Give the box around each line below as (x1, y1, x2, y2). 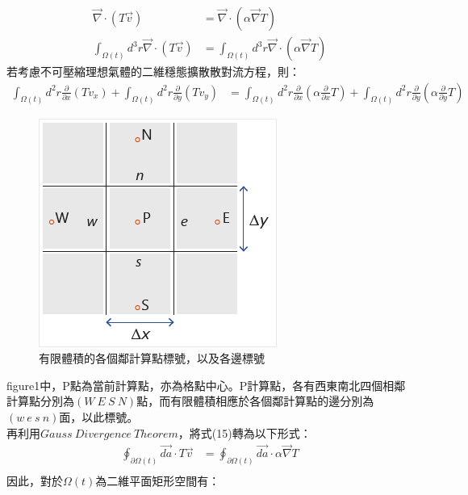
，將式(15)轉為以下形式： (178, 424, 311, 441)
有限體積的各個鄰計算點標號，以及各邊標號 (39, 350, 265, 367)
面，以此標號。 (59, 408, 139, 425)
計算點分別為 (6, 392, 74, 409)
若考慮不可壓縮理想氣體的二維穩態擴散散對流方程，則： (6, 63, 300, 80)
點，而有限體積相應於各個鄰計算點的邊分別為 (136, 392, 374, 409)
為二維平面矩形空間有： (95, 472, 220, 489)
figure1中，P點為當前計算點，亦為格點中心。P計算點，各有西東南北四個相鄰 (6, 376, 406, 393)
